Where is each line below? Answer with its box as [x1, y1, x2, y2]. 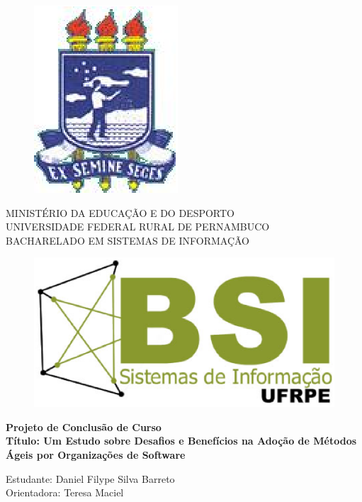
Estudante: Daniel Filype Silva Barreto [6, 471, 175, 486]
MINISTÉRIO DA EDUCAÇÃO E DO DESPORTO [6, 205, 234, 220]
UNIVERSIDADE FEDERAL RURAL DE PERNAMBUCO [6, 219, 270, 234]
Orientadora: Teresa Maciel [6, 485, 124, 500]
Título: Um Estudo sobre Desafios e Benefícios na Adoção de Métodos [6, 433, 357, 448]
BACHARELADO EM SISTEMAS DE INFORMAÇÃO [6, 233, 249, 247]
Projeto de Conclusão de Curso [6, 419, 162, 434]
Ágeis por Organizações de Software [6, 447, 186, 462]
